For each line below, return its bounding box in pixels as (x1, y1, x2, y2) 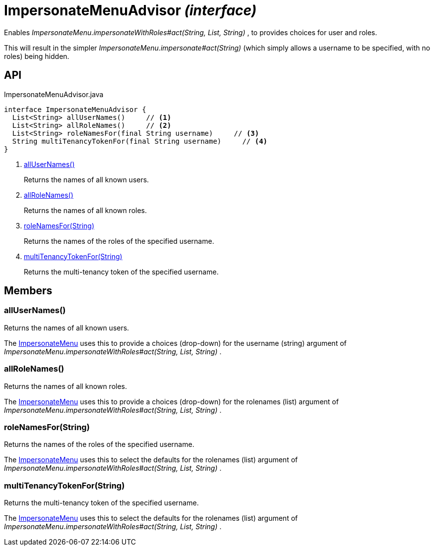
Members (4, 284, 53, 297)
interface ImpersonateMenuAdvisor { (4, 105, 146, 113)
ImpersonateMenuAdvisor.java (4, 90, 104, 99)
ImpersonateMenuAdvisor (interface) (4, 2, 257, 19)
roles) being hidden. (4, 52, 69, 60)
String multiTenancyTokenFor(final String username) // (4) (12, 137, 268, 145)
